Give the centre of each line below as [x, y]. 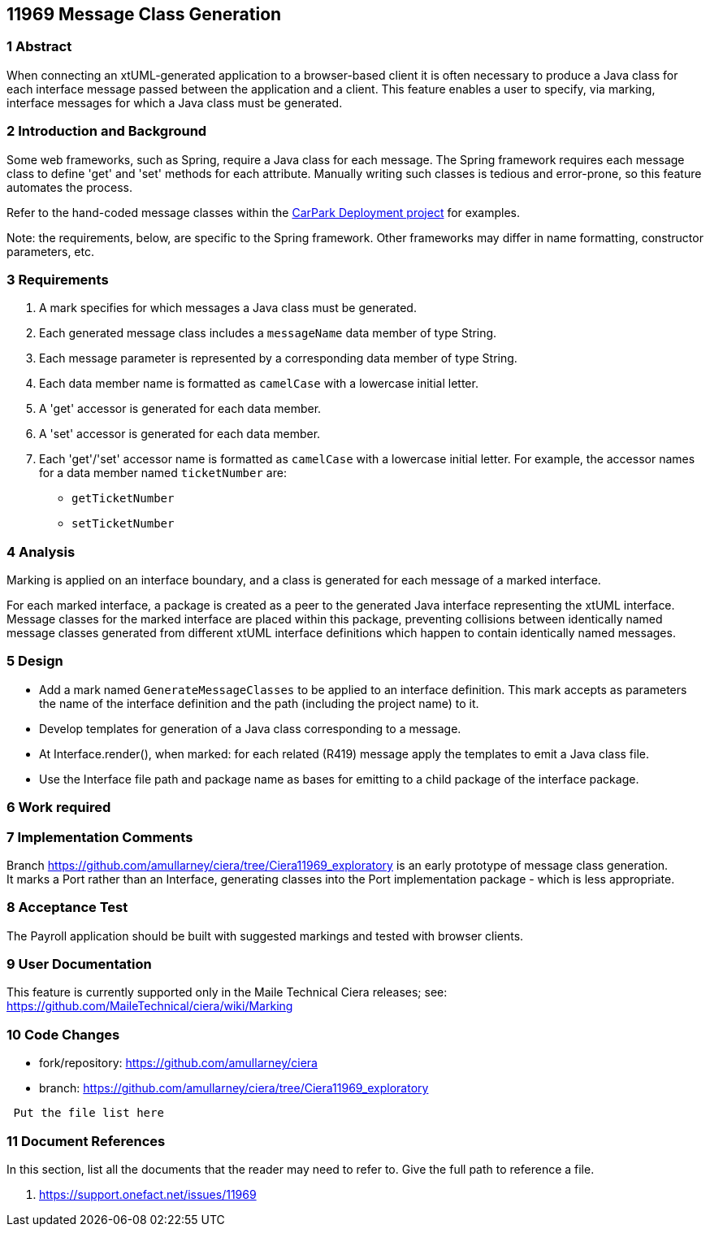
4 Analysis [41, 551]
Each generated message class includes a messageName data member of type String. [268, 333]
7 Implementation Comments [100, 837]
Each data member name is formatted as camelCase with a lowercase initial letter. [259, 384]
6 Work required [59, 808]
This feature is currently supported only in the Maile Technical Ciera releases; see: [227, 992]
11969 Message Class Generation [144, 14]
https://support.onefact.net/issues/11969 [148, 1194]
